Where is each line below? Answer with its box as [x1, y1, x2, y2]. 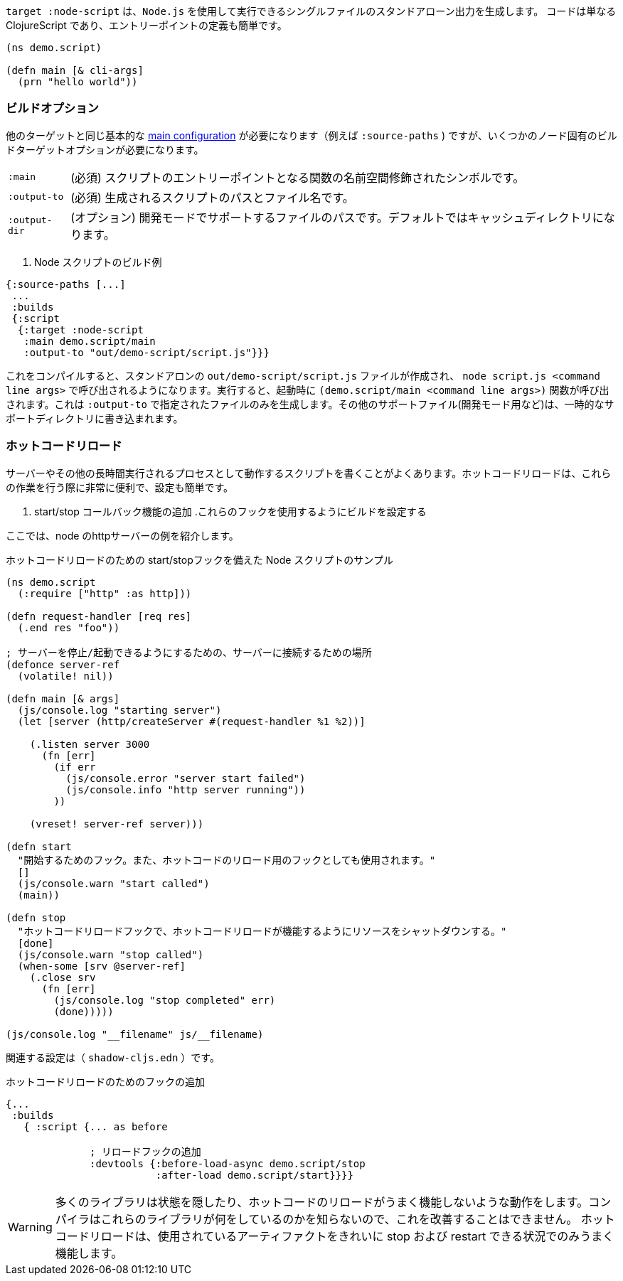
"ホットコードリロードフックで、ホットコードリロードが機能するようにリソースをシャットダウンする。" [17, 925, 507, 937]
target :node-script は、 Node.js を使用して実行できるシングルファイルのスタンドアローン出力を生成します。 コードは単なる [6, 5, 617, 17]
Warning [8, 1219, 53, 1234]
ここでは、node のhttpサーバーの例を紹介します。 [6, 529, 239, 542]
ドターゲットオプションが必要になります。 [6, 143, 204, 156]
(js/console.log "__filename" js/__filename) [6, 1028, 264, 1040]
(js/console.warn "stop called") [17, 948, 204, 960]
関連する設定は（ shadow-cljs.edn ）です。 [6, 1051, 220, 1063]
